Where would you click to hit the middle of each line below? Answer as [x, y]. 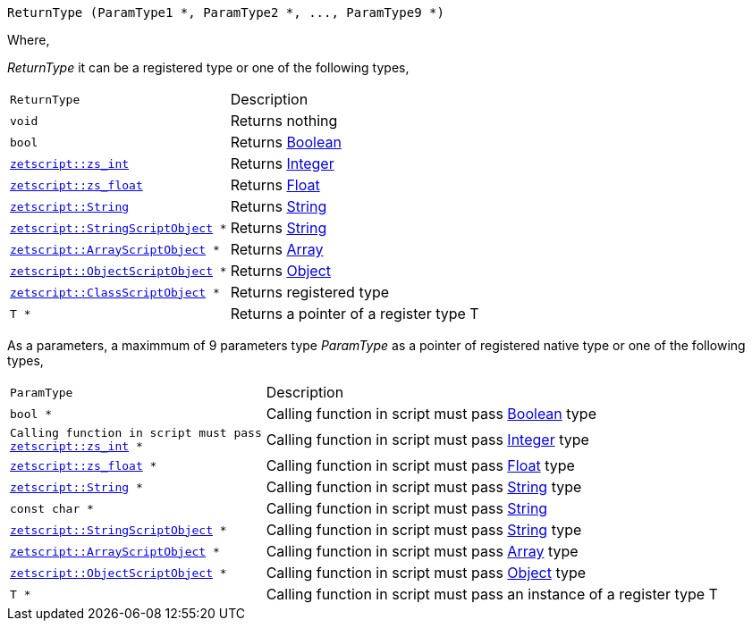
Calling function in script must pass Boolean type [431, 414]
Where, [29, 40]
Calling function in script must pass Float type [420, 465]
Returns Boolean [286, 142]
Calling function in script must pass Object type [426, 573]
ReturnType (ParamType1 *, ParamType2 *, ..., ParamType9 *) [226, 13]
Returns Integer [282, 163]
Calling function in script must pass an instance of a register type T [492, 594]
